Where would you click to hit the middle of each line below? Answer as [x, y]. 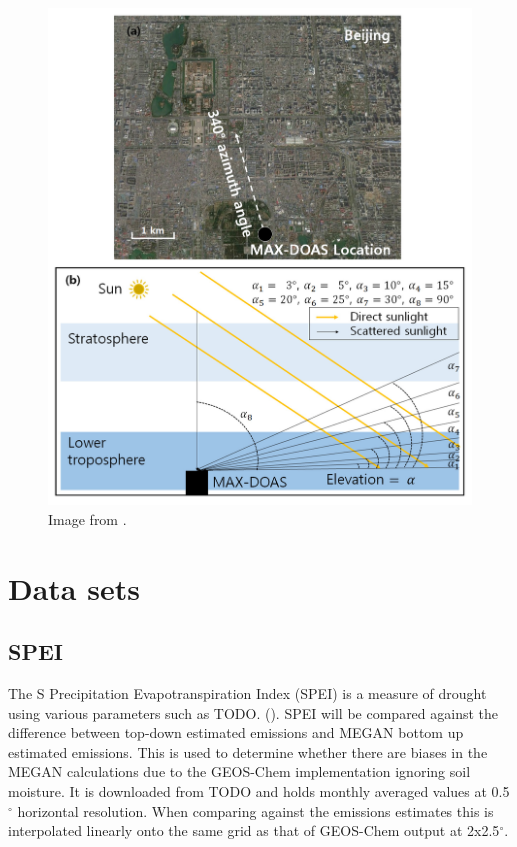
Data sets [74, 587]
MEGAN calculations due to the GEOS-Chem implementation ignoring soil [239, 771]
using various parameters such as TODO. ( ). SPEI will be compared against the [253, 712]
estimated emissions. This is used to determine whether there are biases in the [248, 751]
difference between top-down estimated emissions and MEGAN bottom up [236, 732]
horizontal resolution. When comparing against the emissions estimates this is [255, 810]
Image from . [87, 518]
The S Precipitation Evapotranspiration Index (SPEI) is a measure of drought [247, 693]
